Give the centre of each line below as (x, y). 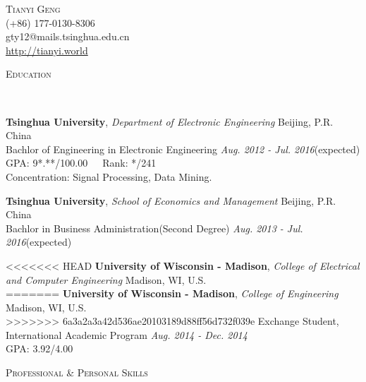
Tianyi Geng (33, 8)
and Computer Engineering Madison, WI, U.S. (106, 279)
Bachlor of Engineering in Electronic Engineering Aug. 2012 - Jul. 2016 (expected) (183, 149)
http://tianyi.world (47, 50)
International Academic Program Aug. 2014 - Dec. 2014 (127, 334)
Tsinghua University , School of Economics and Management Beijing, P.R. (171, 200)
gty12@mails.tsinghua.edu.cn (68, 36)
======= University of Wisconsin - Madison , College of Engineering (172, 293)
